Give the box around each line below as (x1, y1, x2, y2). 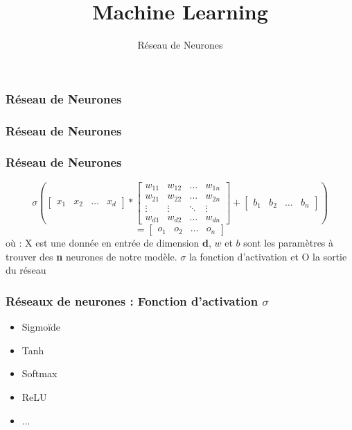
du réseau (6, 263, 46, 277)
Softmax (21, 366, 58, 381)
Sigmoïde (21, 320, 61, 334)
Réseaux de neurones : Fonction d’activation (6, 292, 258, 309)
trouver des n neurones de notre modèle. (6, 249, 177, 263)
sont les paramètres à (243, 235, 334, 250)
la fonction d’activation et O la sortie (188, 249, 347, 263)
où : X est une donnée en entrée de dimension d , (6, 235, 211, 250)
